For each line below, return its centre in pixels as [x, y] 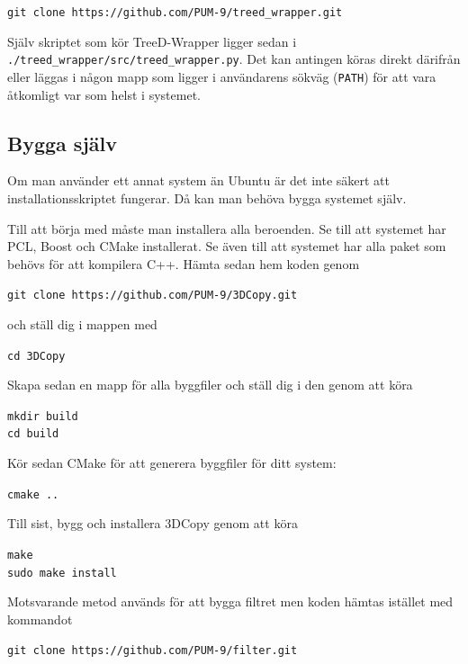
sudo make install [62, 573]
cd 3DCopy [36, 356]
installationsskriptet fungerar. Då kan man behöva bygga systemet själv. [207, 197]
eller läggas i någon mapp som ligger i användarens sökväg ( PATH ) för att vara [222, 76]
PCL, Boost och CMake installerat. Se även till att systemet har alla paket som [227, 246]
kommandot [40, 619]
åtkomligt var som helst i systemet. [104, 94]
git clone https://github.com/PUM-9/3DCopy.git [153, 296]
